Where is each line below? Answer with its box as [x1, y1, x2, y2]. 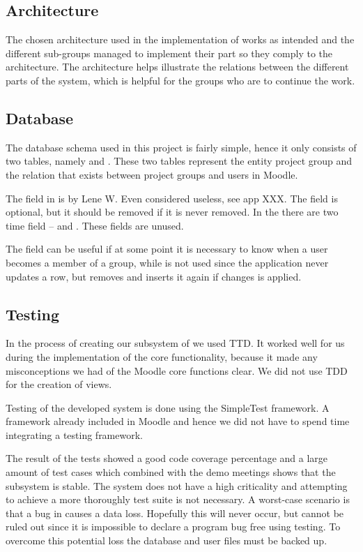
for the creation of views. [6, 377, 112, 391]
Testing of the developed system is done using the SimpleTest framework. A [6, 400, 330, 415]
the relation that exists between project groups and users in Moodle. [6, 167, 298, 181]
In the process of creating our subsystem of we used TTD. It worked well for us [6, 336, 345, 350]
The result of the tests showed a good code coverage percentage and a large [6, 451, 327, 465]
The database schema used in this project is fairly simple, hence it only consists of [6, 140, 357, 154]
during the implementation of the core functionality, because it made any [6, 349, 318, 364]
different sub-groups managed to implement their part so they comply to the [6, 45, 332, 60]
